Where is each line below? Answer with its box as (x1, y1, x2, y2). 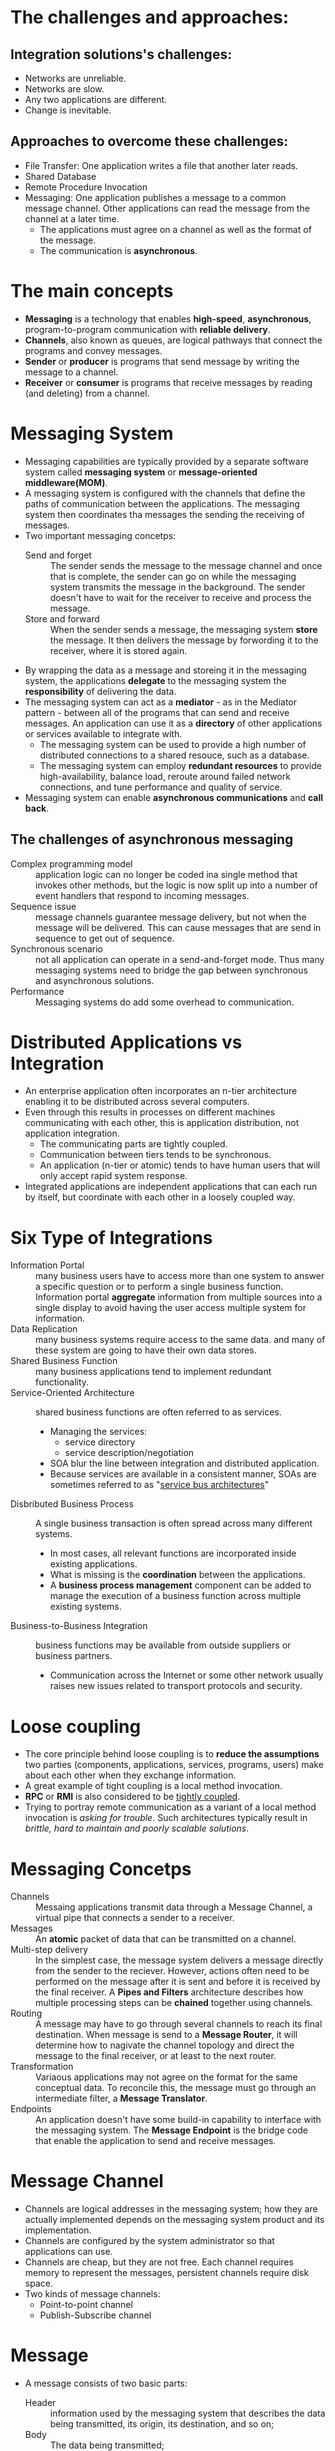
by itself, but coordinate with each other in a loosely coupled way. (24, 1191, 296, 1203)
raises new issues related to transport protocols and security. (49, 1680, 303, 1692)
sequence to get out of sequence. (35, 932, 175, 944)
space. (24, 2277, 53, 2290)
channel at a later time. (24, 212, 120, 225)
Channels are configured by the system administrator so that (24, 2235, 275, 2247)
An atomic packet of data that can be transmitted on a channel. (35, 1933, 297, 1945)
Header (24, 2397, 57, 2409)
